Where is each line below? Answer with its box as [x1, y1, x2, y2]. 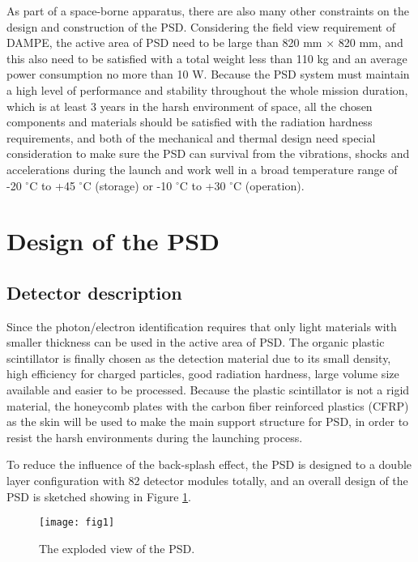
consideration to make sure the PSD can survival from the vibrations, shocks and [6, 145, 410, 162]
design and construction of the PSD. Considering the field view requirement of [6, 18, 395, 35]
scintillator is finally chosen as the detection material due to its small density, [6, 349, 391, 366]
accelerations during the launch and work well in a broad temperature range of [6, 160, 398, 177]
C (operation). [232, 177, 305, 194]
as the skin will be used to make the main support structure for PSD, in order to [6, 413, 409, 430]
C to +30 [179, 177, 226, 194]
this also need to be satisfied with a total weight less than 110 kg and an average [6, 49, 407, 66]
